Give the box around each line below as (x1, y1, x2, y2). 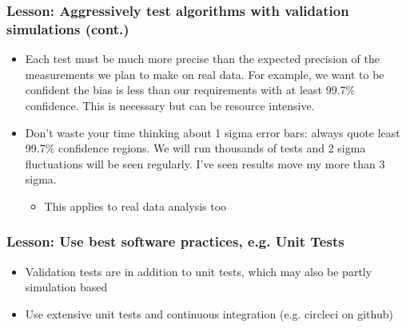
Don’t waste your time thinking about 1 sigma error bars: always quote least (25, 124, 400, 140)
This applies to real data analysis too (44, 197, 227, 214)
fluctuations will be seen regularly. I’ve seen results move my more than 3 (25, 155, 385, 172)
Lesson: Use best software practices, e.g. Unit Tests (6, 231, 344, 251)
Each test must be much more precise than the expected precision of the (25, 50, 380, 67)
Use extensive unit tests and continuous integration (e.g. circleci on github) (25, 305, 393, 322)
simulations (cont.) (6, 18, 129, 38)
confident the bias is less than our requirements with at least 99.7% (25, 81, 356, 98)
